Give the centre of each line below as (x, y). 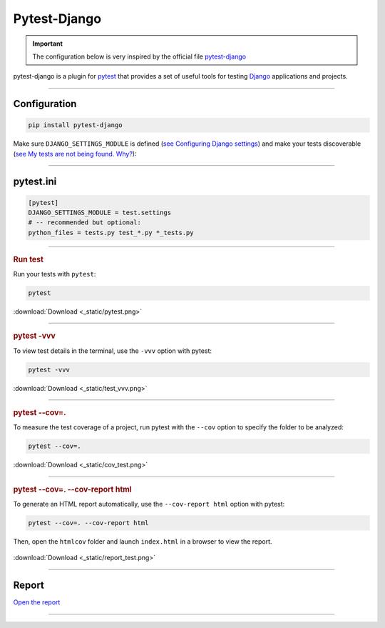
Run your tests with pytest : (55, 274)
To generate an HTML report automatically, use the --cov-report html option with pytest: (149, 504)
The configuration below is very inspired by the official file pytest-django (139, 56)
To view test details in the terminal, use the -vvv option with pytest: (113, 351)
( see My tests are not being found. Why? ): (75, 154)
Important (48, 44)
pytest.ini (35, 181)
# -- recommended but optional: (85, 223)
